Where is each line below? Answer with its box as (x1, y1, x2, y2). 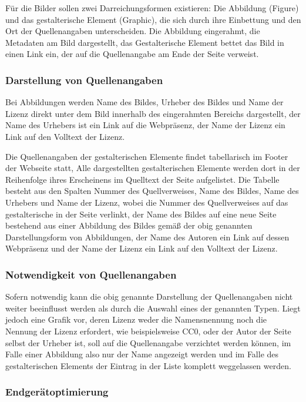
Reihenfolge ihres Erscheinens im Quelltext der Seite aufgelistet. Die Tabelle (5, 173, 280, 185)
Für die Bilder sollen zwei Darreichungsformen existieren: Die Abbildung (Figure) (5, 2, 299, 14)
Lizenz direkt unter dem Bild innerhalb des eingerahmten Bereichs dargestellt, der (5, 107, 301, 119)
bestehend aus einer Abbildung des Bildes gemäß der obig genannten (5, 219, 253, 232)
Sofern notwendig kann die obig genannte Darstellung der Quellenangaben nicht (5, 290, 293, 303)
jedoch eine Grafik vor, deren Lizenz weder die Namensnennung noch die (5, 313, 267, 326)
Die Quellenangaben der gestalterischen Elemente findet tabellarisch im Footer (5, 150, 288, 162)
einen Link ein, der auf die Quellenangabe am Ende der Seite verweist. (5, 48, 259, 60)
